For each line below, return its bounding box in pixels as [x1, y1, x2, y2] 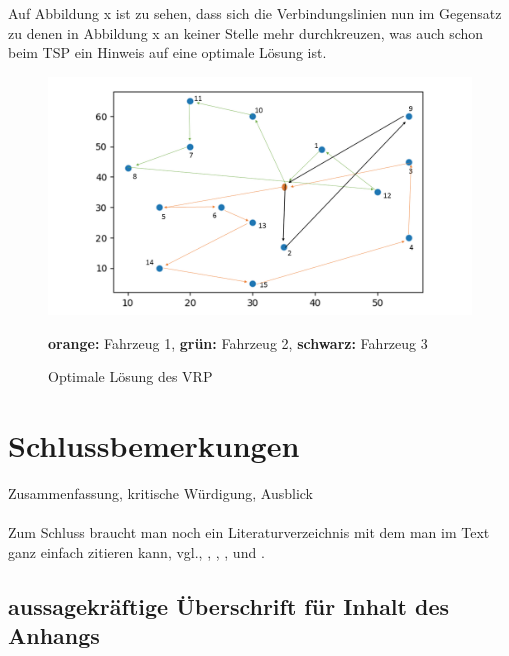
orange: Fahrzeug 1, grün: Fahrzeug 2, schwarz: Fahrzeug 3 [48, 332, 428, 353]
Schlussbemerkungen [8, 425, 300, 466]
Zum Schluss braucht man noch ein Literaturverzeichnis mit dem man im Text [8, 522, 490, 543]
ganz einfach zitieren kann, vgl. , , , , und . [8, 541, 265, 562]
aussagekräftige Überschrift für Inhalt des [8, 590, 450, 621]
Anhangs [8, 620, 100, 651]
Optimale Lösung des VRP [48, 366, 213, 387]
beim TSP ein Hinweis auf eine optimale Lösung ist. [8, 42, 327, 63]
